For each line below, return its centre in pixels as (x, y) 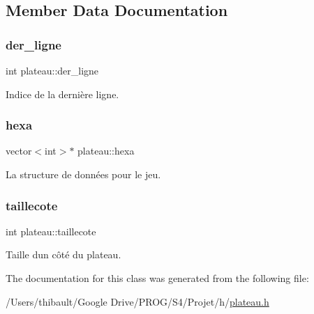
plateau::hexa (106, 151)
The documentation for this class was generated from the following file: (157, 278)
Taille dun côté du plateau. (63, 254)
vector (19, 151)
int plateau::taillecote (51, 231)
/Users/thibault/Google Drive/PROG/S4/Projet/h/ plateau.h (137, 301)
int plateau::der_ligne (52, 70)
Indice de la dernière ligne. (62, 94)
